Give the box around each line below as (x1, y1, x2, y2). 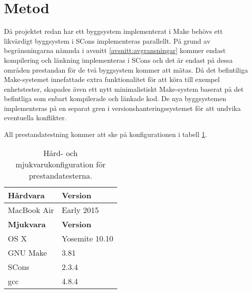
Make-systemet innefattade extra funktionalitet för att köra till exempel (4, 74, 220, 84)
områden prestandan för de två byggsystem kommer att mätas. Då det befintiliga (4, 64, 248, 75)
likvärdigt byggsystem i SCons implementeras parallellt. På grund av (4, 35, 211, 46)
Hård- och (43, 147, 78, 159)
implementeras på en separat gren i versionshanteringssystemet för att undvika (4, 103, 241, 113)
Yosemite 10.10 (62, 232, 114, 244)
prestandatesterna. (28, 169, 93, 181)
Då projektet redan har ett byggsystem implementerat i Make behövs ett (4, 26, 223, 36)
